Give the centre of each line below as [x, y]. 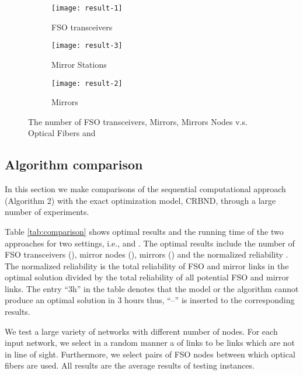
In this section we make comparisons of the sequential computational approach [145, 189]
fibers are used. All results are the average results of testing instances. [130, 365]
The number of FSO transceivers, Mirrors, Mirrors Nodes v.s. [138, 121]
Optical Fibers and [62, 133]
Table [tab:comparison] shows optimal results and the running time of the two [144, 231]
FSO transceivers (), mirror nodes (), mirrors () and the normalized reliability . [147, 254]
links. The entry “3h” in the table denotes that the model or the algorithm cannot [152, 288]
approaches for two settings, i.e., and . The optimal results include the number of [150, 243]
